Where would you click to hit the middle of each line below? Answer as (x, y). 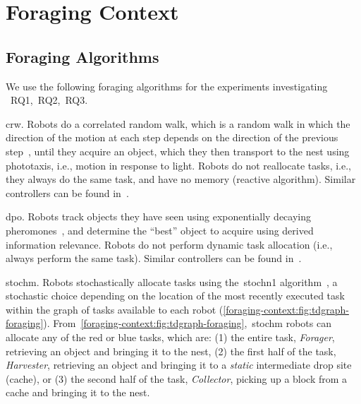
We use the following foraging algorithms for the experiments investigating (167, 86)
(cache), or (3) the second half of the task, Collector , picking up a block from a (177, 378)
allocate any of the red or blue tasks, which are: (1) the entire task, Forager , (170, 337)
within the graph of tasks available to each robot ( (115, 309)
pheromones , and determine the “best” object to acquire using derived (160, 230)
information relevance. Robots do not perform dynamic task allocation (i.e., (169, 244)
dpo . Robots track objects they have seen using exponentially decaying (158, 216)
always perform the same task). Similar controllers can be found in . (154, 258)
